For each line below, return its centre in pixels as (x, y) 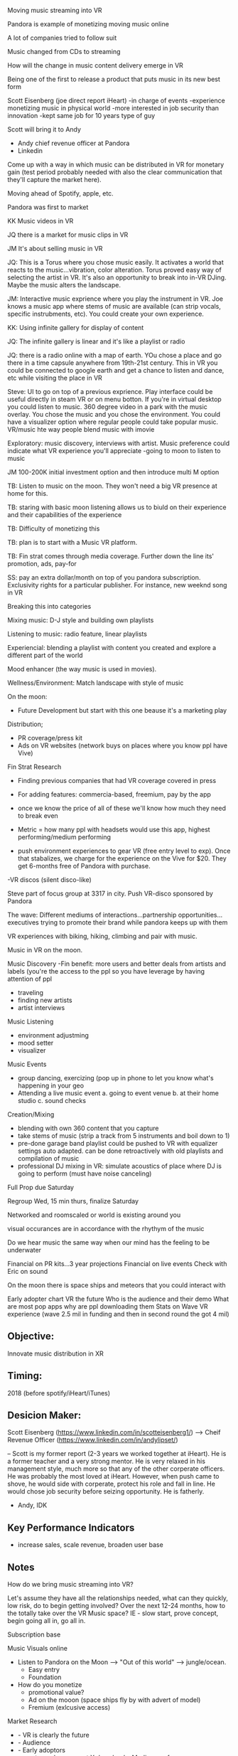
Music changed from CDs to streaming (64, 52)
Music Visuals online (37, 1649)
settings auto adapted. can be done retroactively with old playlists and (120, 1151)
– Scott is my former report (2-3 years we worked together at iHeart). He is (117, 1454)
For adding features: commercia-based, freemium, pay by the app (114, 794)
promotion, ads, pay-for (42, 564)
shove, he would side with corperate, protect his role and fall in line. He (111, 1484)
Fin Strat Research (34, 767)
